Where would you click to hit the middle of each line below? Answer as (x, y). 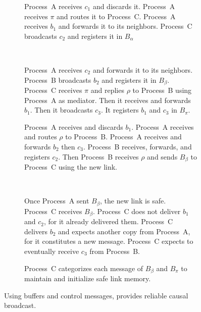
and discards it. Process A (134, 6)
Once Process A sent (57, 201)
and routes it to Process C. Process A (116, 16)
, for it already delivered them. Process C (108, 221)
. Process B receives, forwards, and (137, 146)
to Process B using (162, 90)
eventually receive (52, 251)
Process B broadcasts (58, 80)
